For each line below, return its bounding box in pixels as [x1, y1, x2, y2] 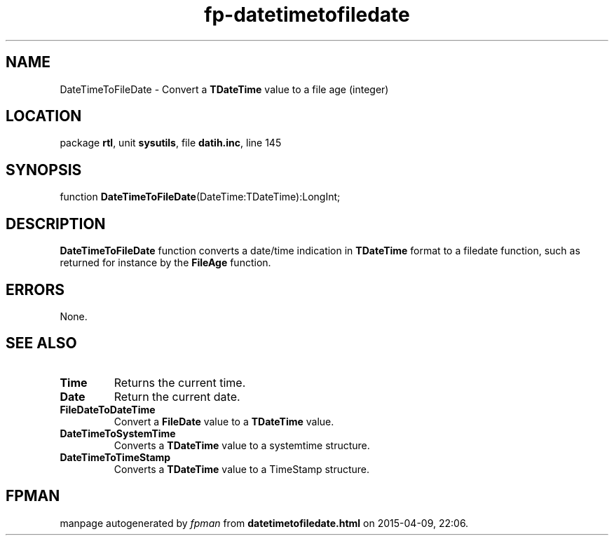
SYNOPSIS [6, 160, 82, 179]
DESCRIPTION [6, 214, 106, 233]
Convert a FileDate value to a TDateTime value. [114, 415, 334, 427]
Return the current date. [114, 389, 240, 404]
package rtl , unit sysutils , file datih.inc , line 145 [60, 137, 282, 149]
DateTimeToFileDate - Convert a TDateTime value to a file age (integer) [60, 83, 389, 95]
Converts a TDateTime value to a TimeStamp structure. [114, 463, 370, 475]
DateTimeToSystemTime [60, 427, 176, 439]
